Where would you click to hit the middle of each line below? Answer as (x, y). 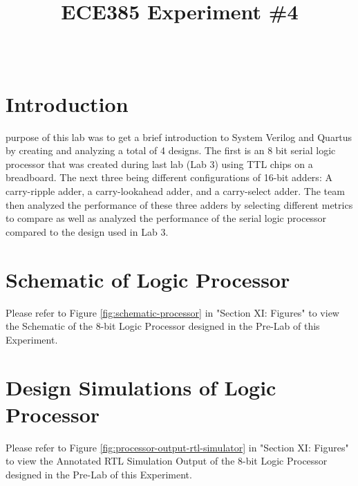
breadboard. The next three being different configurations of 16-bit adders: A (169, 177)
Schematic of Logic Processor (148, 279)
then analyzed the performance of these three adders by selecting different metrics (179, 204)
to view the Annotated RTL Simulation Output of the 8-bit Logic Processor (167, 461)
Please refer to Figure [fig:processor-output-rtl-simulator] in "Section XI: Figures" (177, 447)
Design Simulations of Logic (141, 387)
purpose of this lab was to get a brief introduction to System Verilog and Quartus (179, 137)
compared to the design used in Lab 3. (87, 231)
